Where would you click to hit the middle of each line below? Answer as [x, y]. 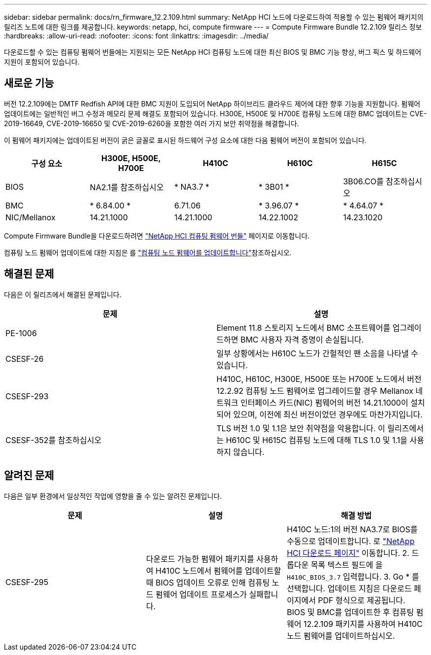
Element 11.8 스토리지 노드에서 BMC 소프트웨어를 [304, 327]
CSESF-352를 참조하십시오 [54, 440]
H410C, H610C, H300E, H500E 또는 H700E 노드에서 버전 [319, 379]
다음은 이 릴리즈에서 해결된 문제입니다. [63, 294]
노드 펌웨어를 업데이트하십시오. [341, 636]
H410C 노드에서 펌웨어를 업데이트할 [218, 570]
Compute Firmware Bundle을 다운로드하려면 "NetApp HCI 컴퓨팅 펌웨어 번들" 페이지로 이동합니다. [157, 236]
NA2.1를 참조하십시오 [127, 187]
